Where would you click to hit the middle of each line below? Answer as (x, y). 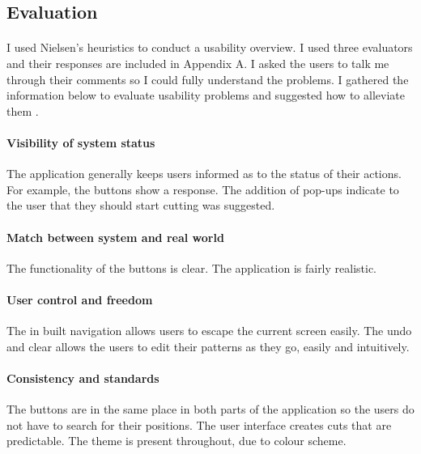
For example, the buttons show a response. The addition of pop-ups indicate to (203, 189)
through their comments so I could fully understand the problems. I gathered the (208, 79)
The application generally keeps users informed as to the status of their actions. (204, 174)
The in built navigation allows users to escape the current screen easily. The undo (209, 331)
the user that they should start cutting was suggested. (141, 205)
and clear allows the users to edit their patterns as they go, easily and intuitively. (208, 346)
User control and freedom (80, 299)
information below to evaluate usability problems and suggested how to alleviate (206, 95)
